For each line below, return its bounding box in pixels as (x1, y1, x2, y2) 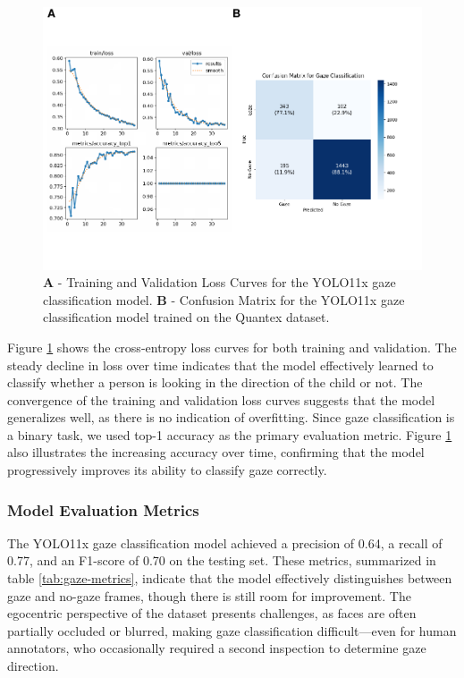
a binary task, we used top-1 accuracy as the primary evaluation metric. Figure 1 (7, 425, 452, 444)
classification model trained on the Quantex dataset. (43, 308, 330, 326)
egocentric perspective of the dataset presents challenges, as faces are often (7, 604, 417, 623)
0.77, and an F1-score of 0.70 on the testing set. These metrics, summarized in (7, 551, 436, 570)
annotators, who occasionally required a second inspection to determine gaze (7, 639, 426, 657)
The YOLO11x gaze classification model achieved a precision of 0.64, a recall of (7, 533, 443, 552)
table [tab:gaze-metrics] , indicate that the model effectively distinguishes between (7, 569, 452, 588)
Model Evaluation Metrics (7, 498, 199, 521)
